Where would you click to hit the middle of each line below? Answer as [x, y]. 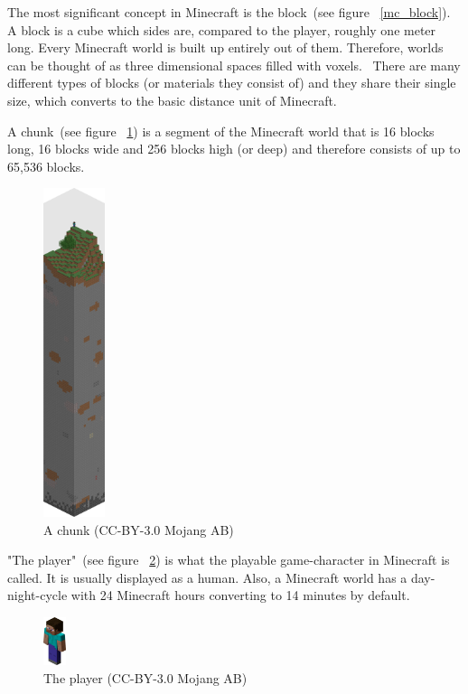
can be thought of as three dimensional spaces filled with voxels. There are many [234, 65]
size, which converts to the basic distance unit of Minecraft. [172, 100]
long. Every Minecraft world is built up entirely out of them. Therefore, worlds [225, 47]
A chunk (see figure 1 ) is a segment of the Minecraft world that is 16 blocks [221, 131]
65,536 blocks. [46, 166]
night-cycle [37, 595]
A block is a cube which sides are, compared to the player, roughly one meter [222, 29]
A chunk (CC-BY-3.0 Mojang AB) [139, 529]
